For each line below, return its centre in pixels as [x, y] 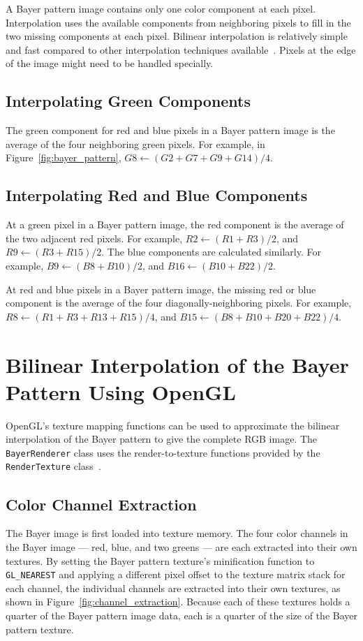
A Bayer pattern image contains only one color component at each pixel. [161, 8]
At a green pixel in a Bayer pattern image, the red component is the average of [175, 224]
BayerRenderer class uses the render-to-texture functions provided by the [163, 452]
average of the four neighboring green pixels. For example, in [135, 143]
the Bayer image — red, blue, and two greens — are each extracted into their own [181, 546]
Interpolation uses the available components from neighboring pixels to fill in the [178, 22]
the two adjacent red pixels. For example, [94, 238]
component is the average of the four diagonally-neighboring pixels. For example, [179, 303]
